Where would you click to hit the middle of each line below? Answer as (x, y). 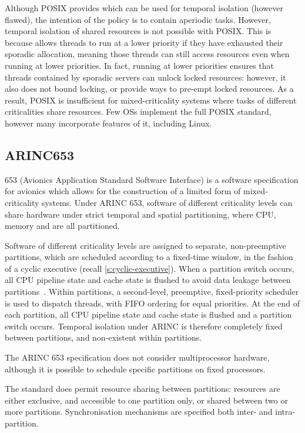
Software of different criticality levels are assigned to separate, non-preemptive (145, 245)
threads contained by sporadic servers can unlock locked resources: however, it (145, 77)
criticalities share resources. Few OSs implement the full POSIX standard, (138, 111)
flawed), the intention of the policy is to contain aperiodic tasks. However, (138, 19)
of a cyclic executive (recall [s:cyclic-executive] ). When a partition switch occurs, (150, 268)
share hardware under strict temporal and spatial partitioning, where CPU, (140, 214)
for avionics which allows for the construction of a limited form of (123, 191)
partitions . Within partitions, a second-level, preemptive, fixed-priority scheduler (152, 292)
